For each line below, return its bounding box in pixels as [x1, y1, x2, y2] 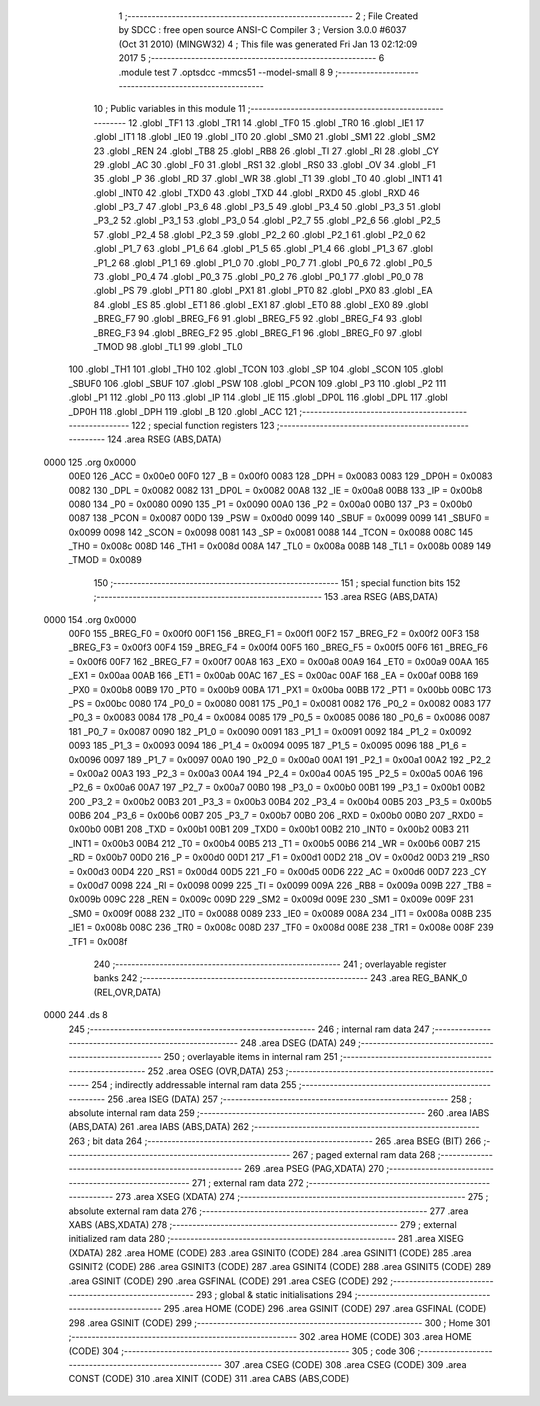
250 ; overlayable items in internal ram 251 [163, 1051, 339, 1063]
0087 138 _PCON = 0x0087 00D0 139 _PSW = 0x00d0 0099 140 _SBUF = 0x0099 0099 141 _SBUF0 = [68, 512, 490, 524]
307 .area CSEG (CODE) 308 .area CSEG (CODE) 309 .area [223, 1358, 467, 1370]
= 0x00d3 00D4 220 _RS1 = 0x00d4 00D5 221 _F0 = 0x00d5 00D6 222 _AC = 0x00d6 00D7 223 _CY [68, 865, 487, 877]
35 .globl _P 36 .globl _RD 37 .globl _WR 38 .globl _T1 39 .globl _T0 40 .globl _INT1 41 [93, 173, 443, 185]
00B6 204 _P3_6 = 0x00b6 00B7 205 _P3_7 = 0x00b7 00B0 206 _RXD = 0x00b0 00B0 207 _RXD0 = [68, 810, 484, 822]
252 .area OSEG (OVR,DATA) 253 [147, 1065, 284, 1077]
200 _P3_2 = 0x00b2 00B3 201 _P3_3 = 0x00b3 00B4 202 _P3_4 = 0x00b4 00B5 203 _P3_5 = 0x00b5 [68, 795, 492, 807]
